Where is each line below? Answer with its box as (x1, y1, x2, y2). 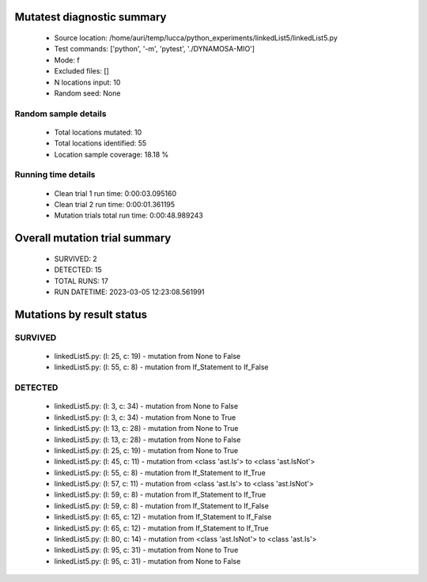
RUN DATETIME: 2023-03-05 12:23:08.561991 (54, 287, 205, 297)
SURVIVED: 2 (54, 254, 98, 263)
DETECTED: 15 (54, 265, 102, 274)
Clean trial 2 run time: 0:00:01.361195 (54, 200, 176, 210)
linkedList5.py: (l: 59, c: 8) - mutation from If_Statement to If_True (54, 490, 266, 500)
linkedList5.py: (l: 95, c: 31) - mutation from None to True (54, 546, 239, 555)
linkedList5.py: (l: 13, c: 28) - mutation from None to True (54, 424, 239, 433)
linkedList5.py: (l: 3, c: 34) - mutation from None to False (54, 402, 239, 411)
